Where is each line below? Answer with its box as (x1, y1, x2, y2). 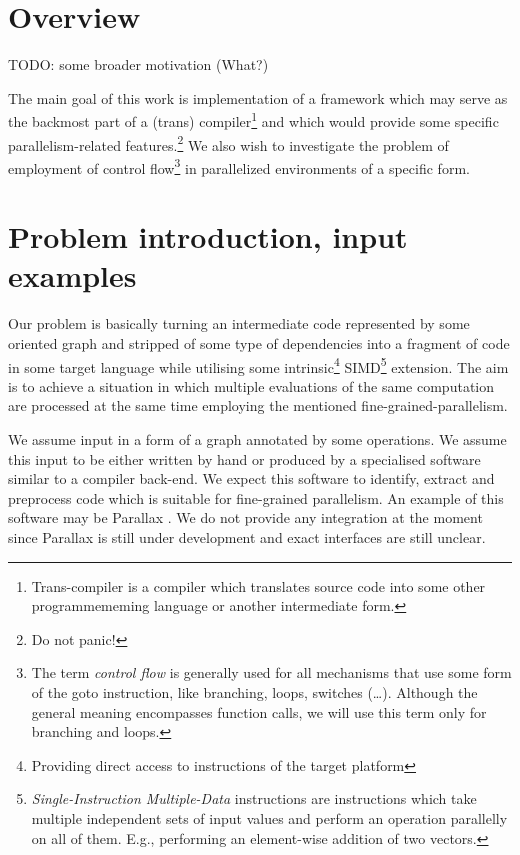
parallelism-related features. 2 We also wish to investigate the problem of (8, 131, 449, 155)
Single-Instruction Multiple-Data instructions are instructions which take (31, 788, 477, 809)
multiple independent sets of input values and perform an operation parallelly (31, 807, 508, 828)
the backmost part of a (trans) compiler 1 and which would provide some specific (8, 108, 499, 131)
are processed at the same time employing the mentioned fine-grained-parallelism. (8, 395, 508, 416)
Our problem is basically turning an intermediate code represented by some (8, 313, 470, 334)
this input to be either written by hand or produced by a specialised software (8, 448, 481, 469)
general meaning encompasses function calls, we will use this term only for (31, 701, 487, 722)
